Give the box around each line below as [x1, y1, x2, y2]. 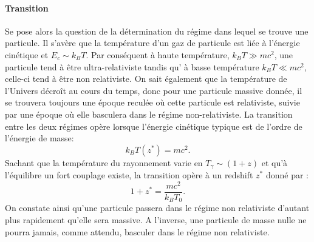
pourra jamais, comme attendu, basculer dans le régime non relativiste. [5, 225, 270, 238]
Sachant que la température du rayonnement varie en [5, 156, 203, 169]
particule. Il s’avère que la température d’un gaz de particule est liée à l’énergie [5, 36, 300, 49]
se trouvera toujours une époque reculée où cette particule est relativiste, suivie [5, 96, 300, 109]
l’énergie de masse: [5, 132, 74, 144]
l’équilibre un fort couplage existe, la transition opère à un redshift [5, 169, 253, 181]
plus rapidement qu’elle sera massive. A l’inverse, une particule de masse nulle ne [5, 213, 307, 226]
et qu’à [261, 156, 288, 169]
